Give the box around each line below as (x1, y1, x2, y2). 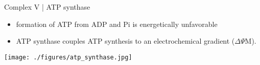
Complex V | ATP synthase (4, 2, 90, 12)
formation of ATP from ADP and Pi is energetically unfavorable (16, 18, 218, 29)
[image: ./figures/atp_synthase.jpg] (4, 53, 132, 61)
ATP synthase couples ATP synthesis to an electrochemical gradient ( (16, 36, 235, 46)
